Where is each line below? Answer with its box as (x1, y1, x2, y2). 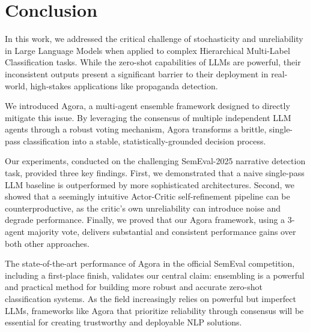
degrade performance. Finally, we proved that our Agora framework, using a (5, 213, 285, 226)
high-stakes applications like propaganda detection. (30, 79, 218, 92)
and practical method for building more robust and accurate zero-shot (5, 280, 263, 293)
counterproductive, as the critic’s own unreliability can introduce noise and (5, 201, 281, 214)
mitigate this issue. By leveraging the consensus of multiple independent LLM (5, 111, 291, 123)
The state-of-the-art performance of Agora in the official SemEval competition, (5, 257, 295, 270)
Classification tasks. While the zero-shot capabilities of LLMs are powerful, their (5, 56, 301, 68)
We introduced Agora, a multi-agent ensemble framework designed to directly (5, 99, 290, 112)
